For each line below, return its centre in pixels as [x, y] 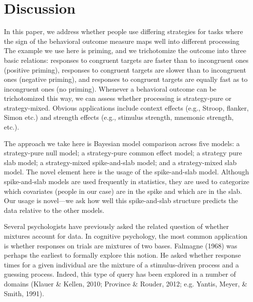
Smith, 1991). [24, 293]
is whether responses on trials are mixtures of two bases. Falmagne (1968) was [121, 245]
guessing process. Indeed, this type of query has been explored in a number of [120, 274]
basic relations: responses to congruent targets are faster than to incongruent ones [126, 60]
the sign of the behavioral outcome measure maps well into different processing [122, 41]
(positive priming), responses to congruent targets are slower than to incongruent [125, 69]
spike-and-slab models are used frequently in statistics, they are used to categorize [127, 181]
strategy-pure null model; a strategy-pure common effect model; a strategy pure [123, 153]
